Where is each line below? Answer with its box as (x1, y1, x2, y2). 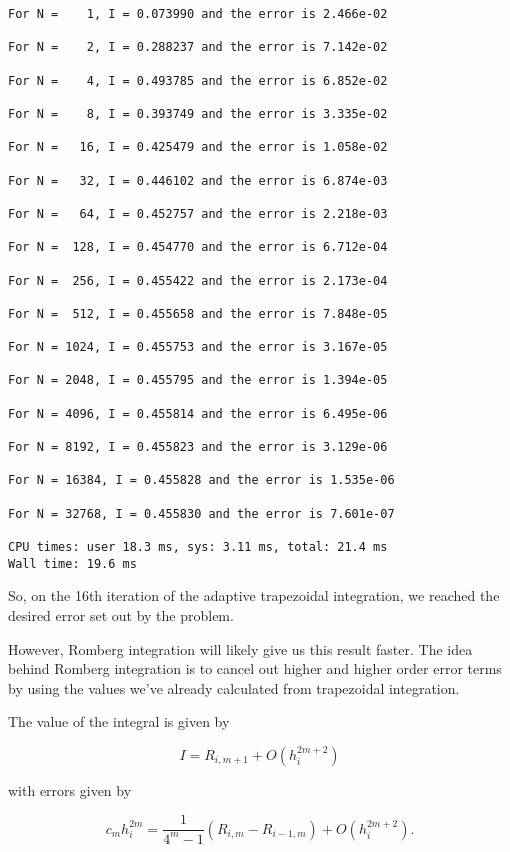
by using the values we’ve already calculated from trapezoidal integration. (8, 677, 460, 698)
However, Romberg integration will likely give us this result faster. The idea (8, 638, 473, 659)
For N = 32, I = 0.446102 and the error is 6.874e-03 (8, 173, 388, 188)
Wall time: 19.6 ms (8, 556, 137, 571)
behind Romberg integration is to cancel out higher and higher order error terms (8, 658, 502, 679)
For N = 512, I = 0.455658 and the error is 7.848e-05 (8, 306, 388, 321)
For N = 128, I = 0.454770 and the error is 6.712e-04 (8, 240, 388, 255)
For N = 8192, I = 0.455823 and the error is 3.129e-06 (8, 440, 388, 455)
